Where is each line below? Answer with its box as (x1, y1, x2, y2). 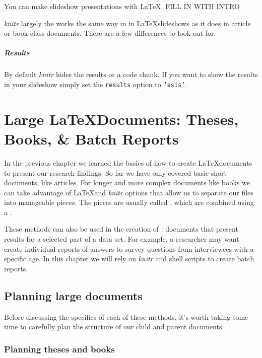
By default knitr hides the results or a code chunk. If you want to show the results (4, 69, 258, 80)
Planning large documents (4, 288, 143, 303)
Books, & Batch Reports (4, 128, 179, 149)
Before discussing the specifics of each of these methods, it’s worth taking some (4, 311, 248, 322)
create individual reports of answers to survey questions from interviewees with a (4, 243, 254, 254)
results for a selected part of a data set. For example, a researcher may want (4, 234, 239, 244)
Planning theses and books (4, 342, 115, 355)
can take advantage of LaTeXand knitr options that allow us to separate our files (4, 187, 253, 197)
